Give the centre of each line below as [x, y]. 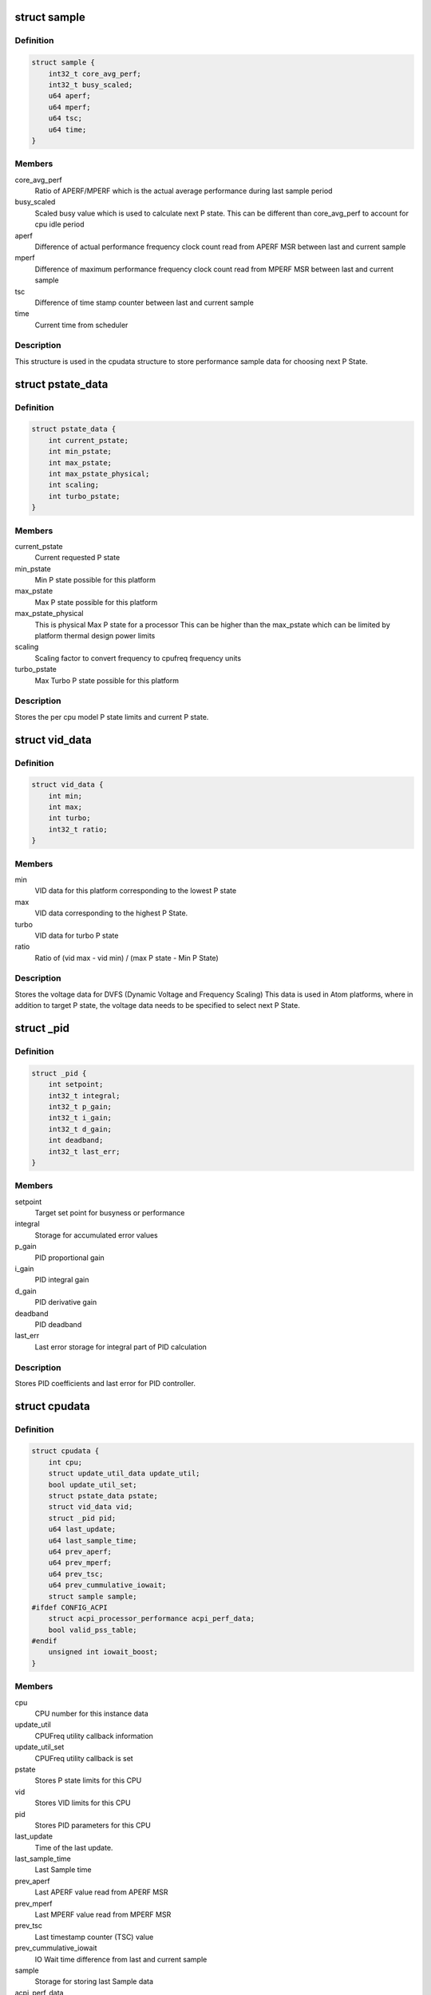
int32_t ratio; [78, 829]
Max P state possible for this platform [96, 602]
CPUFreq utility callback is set [84, 1758]
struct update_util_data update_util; [124, 1474]
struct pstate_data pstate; [103, 1496]
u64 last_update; [82, 1529]
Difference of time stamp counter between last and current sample [144, 302]
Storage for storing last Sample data [94, 1981]
